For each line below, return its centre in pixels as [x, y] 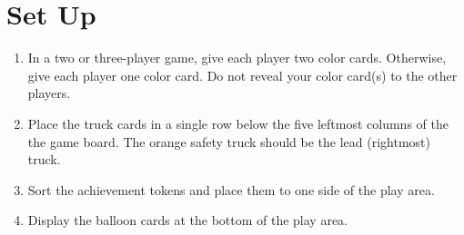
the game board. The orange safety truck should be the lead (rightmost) [229, 141]
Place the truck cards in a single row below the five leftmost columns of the [238, 123]
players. [49, 93]
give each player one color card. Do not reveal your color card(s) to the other [242, 75]
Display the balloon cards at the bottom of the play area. [188, 220]
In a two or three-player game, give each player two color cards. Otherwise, [237, 58]
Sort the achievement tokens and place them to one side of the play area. [231, 189]
